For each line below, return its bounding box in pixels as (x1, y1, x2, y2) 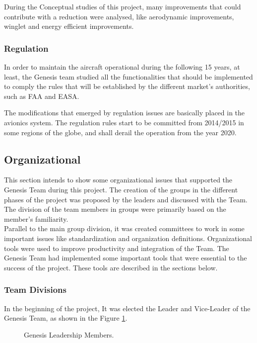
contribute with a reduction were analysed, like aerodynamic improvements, (4, 11, 234, 21)
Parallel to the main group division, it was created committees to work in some (4, 223, 245, 234)
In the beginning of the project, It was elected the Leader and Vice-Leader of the (4, 303, 251, 313)
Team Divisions (4, 283, 66, 296)
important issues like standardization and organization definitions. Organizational (4, 233, 252, 243)
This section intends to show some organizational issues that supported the (4, 174, 233, 185)
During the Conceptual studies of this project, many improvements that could (4, 1, 241, 11)
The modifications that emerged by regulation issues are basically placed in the (4, 107, 245, 118)
